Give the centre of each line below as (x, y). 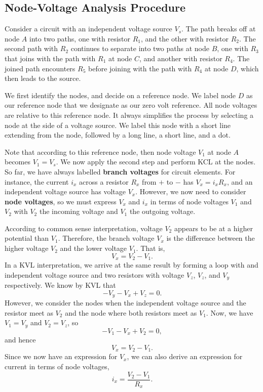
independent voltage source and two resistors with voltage (95, 274)
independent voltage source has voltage (65, 191)
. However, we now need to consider (191, 191)
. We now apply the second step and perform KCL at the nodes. (156, 162)
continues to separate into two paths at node (140, 48)
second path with (31, 48)
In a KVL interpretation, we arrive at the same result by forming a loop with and (131, 265)
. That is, (151, 248)
